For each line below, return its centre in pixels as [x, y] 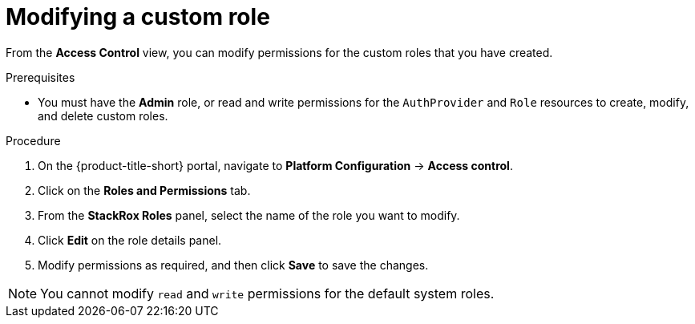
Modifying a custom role [138, 17]
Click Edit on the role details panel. [130, 240]
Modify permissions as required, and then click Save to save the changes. [233, 265]
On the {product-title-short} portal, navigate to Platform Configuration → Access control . [275, 165]
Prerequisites [40, 77]
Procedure [33, 140]
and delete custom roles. [103, 115]
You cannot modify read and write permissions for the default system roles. [267, 293]
